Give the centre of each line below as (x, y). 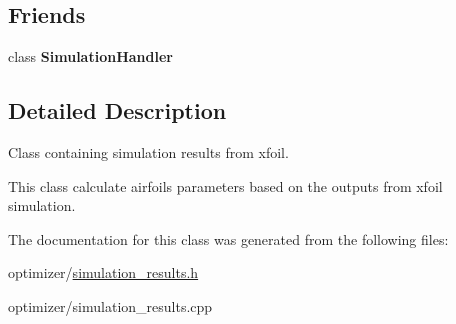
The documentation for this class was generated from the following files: (228, 238)
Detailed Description (117, 110)
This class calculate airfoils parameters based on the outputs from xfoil (225, 185)
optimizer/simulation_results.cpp (110, 305)
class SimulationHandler (90, 56)
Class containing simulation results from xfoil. (148, 152)
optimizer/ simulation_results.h (103, 272)
